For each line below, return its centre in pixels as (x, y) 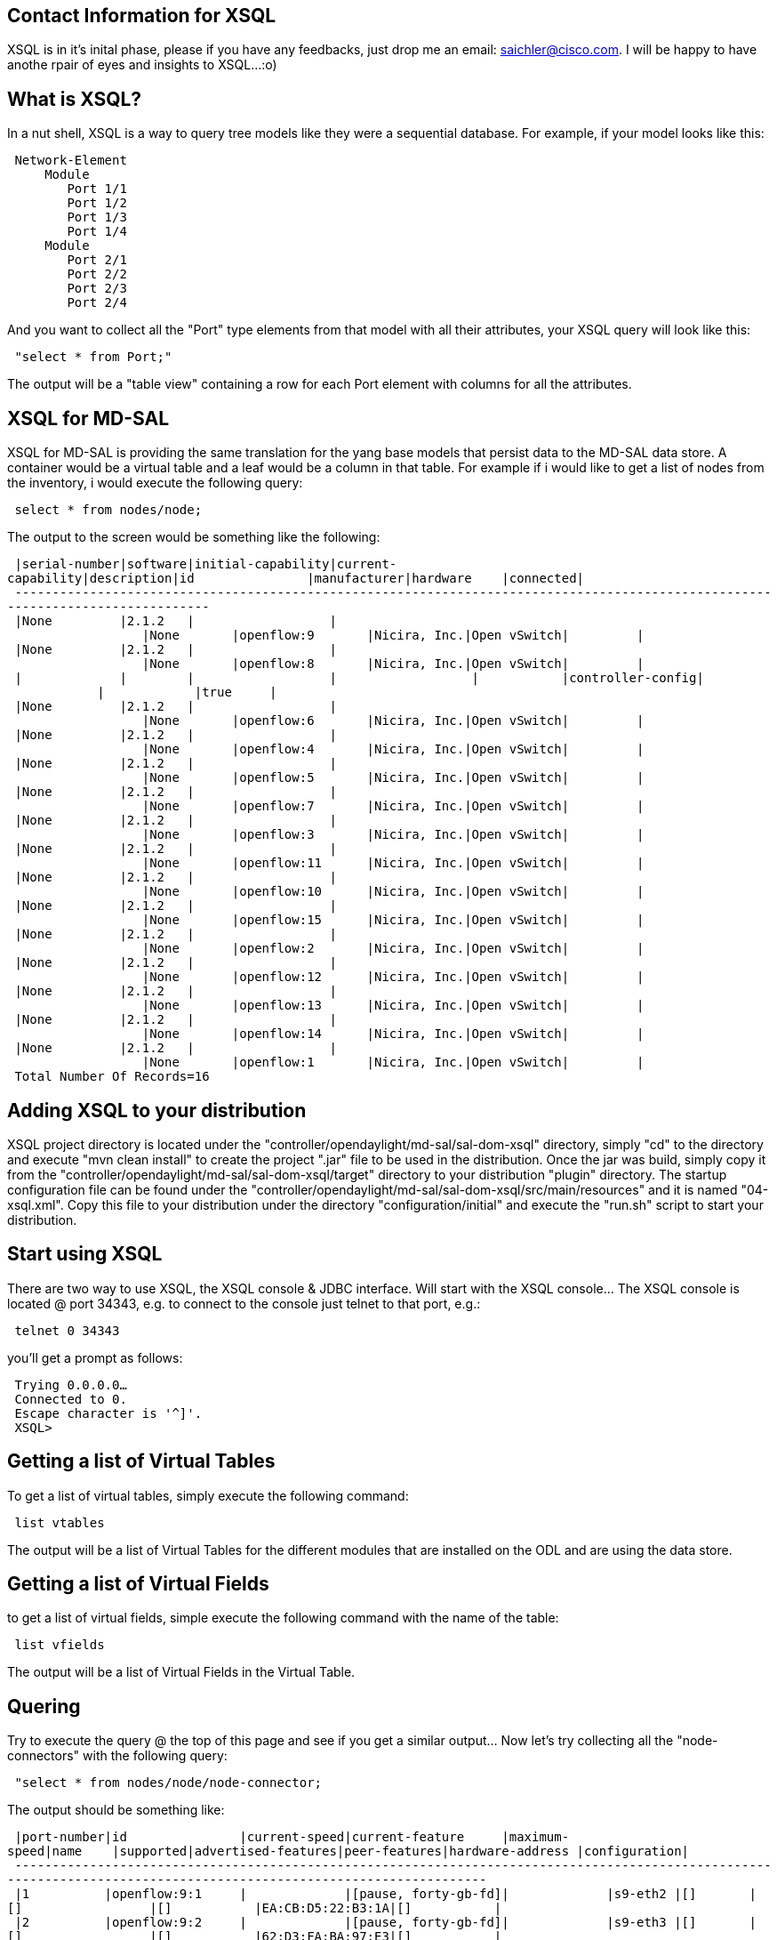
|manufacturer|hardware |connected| (446, 579)
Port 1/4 (97, 232)
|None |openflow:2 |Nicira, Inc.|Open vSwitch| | (393, 949)
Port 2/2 (97, 274)
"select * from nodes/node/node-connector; (168, 1783)
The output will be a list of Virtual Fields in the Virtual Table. (181, 1672)
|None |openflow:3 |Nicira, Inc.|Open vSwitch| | (393, 835)
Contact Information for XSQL (142, 16)
